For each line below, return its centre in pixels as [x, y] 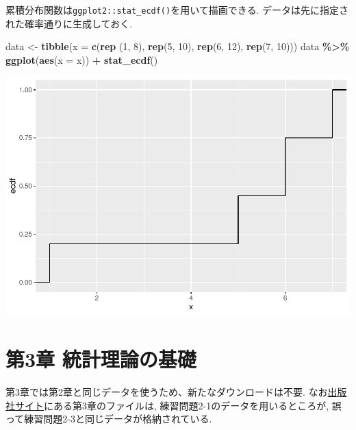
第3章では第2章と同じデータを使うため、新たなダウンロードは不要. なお [167, 392]
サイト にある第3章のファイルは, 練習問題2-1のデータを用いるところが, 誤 [178, 405]
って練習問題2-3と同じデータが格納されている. [109, 419]
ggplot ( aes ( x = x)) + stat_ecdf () [82, 59]
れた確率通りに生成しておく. [69, 23]
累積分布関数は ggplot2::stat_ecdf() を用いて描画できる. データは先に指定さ [177, 10]
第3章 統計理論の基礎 [101, 359]
